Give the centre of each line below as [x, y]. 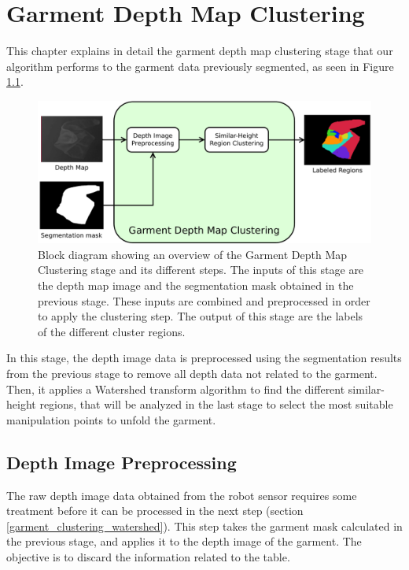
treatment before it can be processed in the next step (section [155, 511]
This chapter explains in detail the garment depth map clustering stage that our [200, 51]
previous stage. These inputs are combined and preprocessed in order [204, 300]
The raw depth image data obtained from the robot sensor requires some [182, 495]
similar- [366, 389]
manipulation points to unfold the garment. [111, 419]
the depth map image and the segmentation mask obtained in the [196, 285]
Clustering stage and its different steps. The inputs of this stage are [201, 270]
